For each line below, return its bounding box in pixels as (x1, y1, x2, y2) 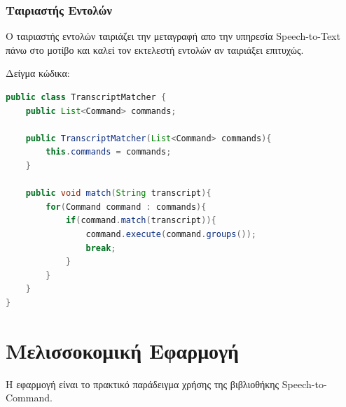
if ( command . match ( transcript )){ (65, 215, 216, 226)
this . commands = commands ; (46, 147, 172, 157)
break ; (85, 243, 116, 253)
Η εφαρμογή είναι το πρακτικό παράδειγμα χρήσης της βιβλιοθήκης (6, 376, 279, 391)
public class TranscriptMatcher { (6, 92, 167, 102)
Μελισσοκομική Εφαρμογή (6, 336, 240, 364)
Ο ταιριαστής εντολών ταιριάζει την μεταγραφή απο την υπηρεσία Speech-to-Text (6, 29, 340, 43)
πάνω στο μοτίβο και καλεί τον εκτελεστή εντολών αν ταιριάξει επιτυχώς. (6, 42, 304, 57)
